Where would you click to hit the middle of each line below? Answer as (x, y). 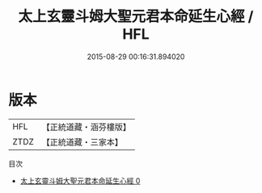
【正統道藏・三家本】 (82, 142)
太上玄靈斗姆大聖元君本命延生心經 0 (80, 180)
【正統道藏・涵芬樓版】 (87, 127)
